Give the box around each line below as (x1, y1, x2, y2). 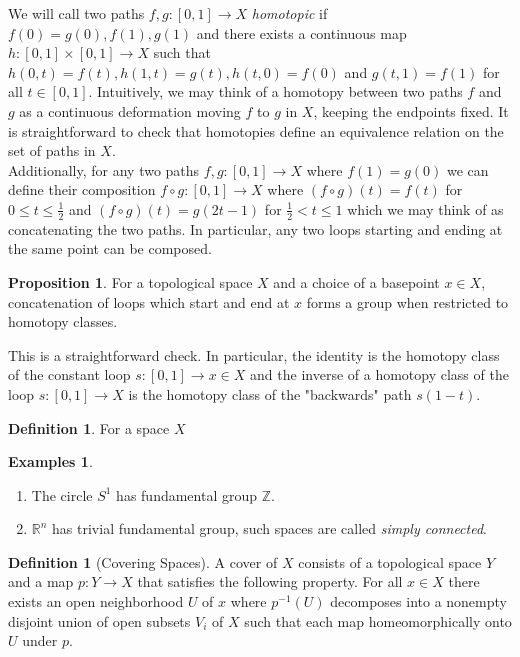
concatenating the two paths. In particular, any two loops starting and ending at (8, 218, 503, 239)
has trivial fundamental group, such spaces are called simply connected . (52, 518, 487, 539)
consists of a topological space (298, 551, 482, 572)
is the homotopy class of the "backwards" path (128, 383, 412, 404)
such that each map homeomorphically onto (244, 610, 512, 631)
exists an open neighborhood (8, 591, 184, 612)
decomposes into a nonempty (330, 591, 507, 612)
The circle (31, 484, 93, 505)
